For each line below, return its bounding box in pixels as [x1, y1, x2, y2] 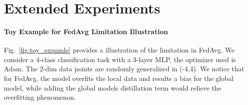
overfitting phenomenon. [4, 92, 76, 102]
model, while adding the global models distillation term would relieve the [4, 82, 221, 92]
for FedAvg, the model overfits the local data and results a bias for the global [4, 73, 234, 83]
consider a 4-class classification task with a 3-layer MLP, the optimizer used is [4, 54, 236, 64]
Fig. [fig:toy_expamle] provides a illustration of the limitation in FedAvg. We [4, 45, 235, 55]
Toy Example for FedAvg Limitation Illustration [4, 26, 168, 36]
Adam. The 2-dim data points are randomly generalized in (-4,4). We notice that [4, 64, 245, 74]
